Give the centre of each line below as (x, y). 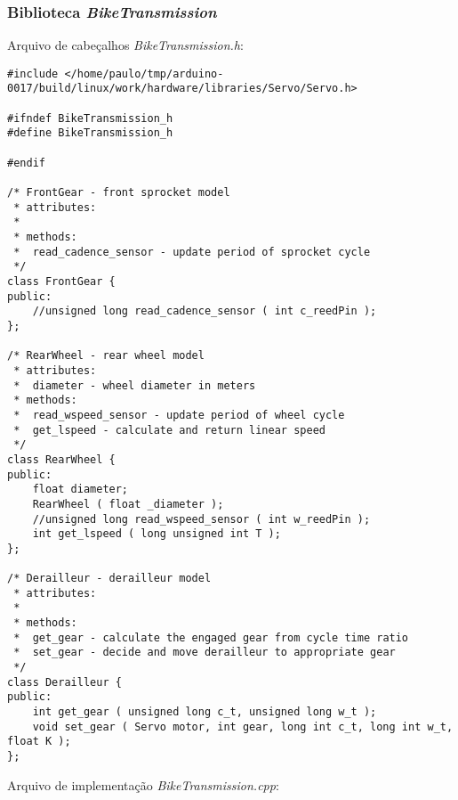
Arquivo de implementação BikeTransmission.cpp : (143, 784)
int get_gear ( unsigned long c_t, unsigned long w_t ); (205, 712)
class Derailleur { (64, 682)
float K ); (39, 742)
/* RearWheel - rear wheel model (106, 356)
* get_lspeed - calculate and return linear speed (169, 430)
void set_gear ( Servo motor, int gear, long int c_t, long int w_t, (243, 727)
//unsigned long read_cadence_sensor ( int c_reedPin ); (205, 311)
